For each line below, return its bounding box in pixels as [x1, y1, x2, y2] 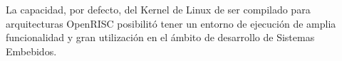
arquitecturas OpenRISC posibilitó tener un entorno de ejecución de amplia [6, 16, 336, 30]
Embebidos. [6, 43, 57, 58]
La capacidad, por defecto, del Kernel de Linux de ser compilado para [6, 2, 311, 16]
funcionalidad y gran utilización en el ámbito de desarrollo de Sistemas [6, 30, 315, 45]
